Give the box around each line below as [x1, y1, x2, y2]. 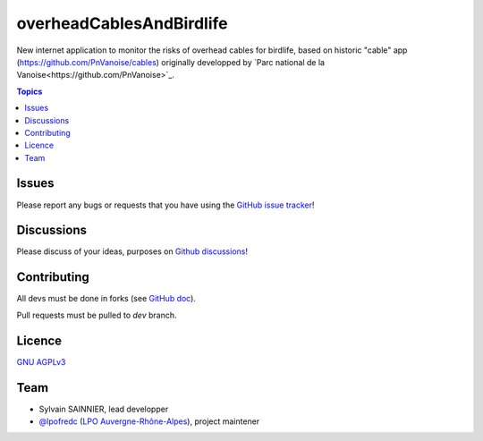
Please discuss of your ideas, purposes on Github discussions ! [16, 246, 248, 257]
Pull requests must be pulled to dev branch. [16, 310, 177, 320]
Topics [16, 86, 43, 97]
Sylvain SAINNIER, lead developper [38, 403, 169, 414]
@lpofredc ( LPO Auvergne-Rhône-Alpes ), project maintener [38, 416, 260, 427]
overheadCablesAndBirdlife [16, 13, 228, 33]
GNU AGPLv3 [16, 356, 66, 367]
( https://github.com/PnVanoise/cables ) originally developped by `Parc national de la [16, 56, 326, 67]
